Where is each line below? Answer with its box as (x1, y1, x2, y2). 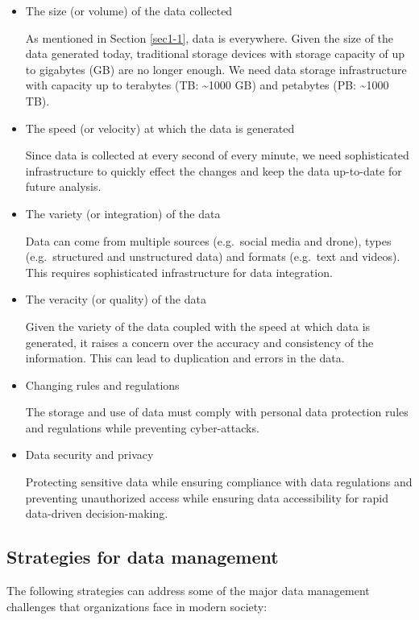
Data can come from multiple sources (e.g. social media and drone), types (25, 232, 392, 249)
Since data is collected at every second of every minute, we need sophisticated (25, 147, 409, 163)
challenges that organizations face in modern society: (6, 597, 268, 614)
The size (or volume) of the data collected (25, 2, 233, 19)
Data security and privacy (25, 446, 154, 463)
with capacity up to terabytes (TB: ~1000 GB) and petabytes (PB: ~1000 (25, 76, 389, 93)
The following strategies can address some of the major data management (6, 582, 370, 599)
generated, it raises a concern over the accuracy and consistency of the (25, 333, 374, 350)
